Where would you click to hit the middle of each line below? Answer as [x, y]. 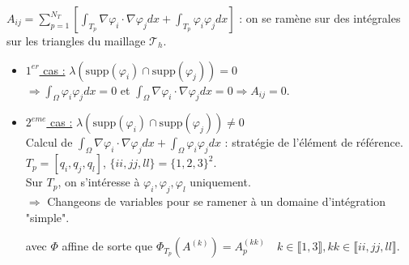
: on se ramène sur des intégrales [320, 18]
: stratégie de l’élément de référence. [314, 142]
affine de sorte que [107, 246]
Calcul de [49, 142]
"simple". [47, 217]
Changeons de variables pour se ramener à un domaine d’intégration [216, 201]
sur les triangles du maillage [76, 41]
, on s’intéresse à [99, 182]
